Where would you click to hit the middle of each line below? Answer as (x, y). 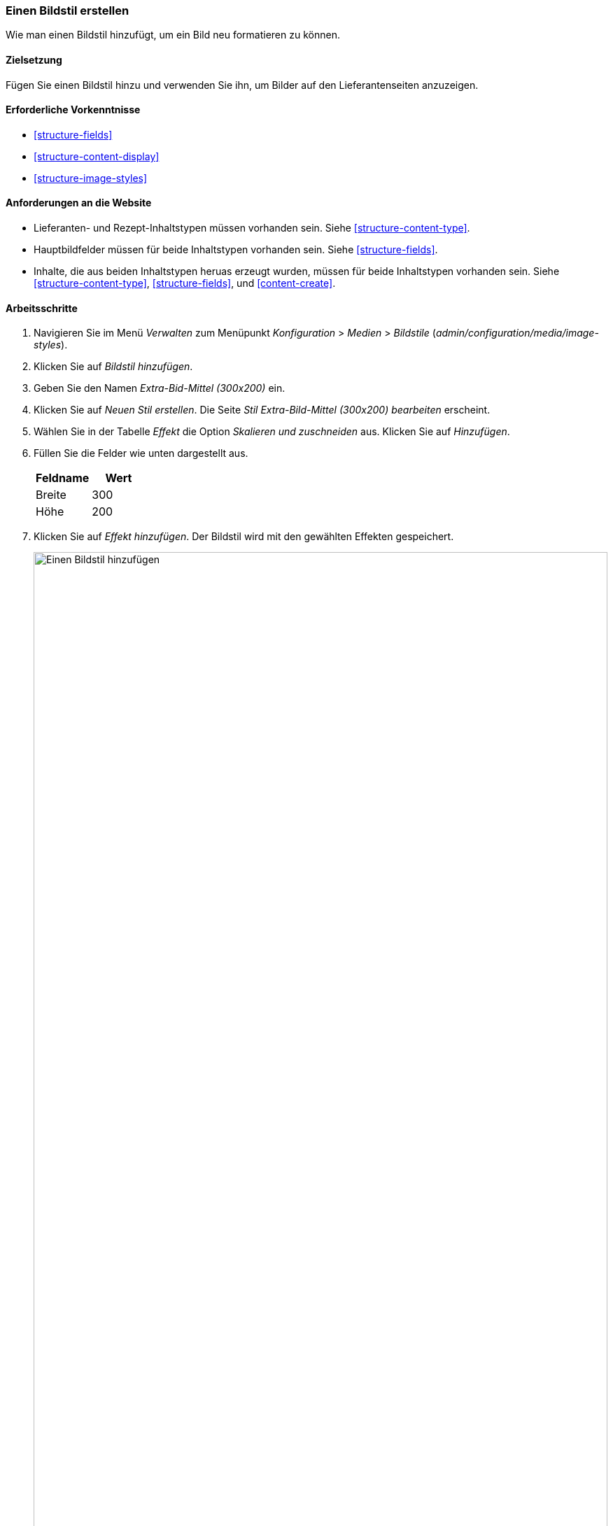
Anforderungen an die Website (79, 203)
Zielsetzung (34, 59)
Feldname (63, 478)
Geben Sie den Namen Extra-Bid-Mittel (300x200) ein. (160, 388)
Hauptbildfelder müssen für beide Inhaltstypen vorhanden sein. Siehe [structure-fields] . (236, 250)
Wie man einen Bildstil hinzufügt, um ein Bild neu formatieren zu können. (173, 35)
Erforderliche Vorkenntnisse (73, 110)
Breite (51, 495)
